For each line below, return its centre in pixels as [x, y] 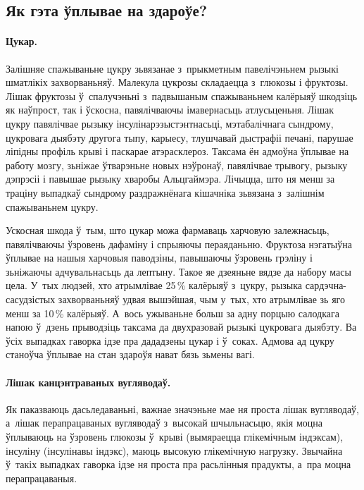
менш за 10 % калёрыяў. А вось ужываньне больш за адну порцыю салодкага [172, 313]
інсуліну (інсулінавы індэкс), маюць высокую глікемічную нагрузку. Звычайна [174, 450]
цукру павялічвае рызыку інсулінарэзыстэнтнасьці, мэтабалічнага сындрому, [170, 123]
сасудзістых [31, 299]
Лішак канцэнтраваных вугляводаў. [88, 382]
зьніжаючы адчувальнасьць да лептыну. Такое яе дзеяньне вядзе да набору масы [178, 271]
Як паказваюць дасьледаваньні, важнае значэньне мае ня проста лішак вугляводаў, [183, 409]
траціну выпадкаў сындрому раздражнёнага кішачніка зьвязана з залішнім [165, 192]
